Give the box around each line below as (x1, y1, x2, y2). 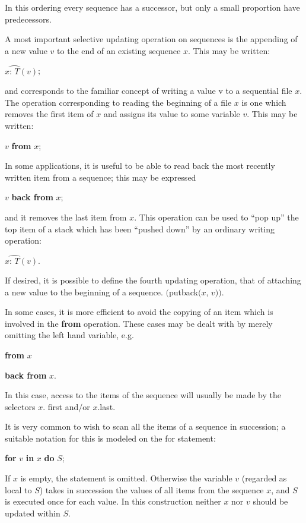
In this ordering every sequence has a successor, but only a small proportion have (5, 1, 300, 13)
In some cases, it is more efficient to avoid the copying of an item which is (5, 305, 273, 318)
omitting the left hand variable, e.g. (5, 329, 134, 341)
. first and (43, 400, 79, 412)
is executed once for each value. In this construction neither (5, 495, 221, 508)
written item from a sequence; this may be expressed (5, 171, 196, 183)
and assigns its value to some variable (103, 108, 240, 120)
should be (253, 495, 288, 508)
